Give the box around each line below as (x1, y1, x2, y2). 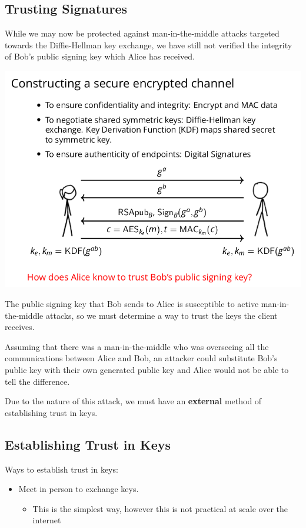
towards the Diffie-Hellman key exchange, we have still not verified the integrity (5, 38, 292, 51)
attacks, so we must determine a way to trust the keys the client (45, 309, 278, 321)
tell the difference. (5, 375, 70, 387)
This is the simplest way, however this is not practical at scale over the (32, 502, 288, 514)
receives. (5, 321, 35, 333)
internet (32, 514, 61, 526)
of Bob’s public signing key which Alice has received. (5, 50, 195, 62)
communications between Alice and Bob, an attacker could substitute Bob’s (5, 352, 278, 364)
